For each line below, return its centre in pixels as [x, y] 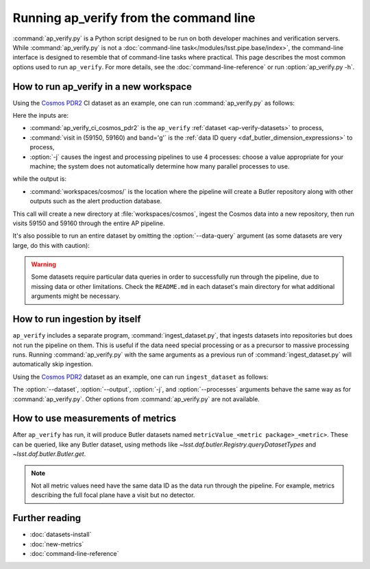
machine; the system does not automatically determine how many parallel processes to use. [160, 166]
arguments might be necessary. [76, 296]
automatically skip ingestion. [53, 364]
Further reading [47, 518]
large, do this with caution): [51, 245]
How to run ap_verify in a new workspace [102, 87]
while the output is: [40, 179]
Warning [44, 264]
